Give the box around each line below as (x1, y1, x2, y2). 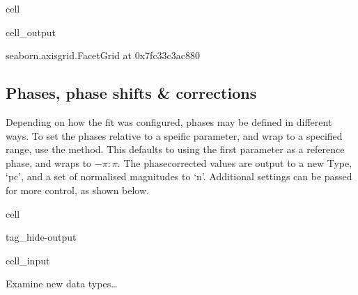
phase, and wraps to (6, 155, 92, 170)
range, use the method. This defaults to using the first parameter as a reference (6, 142, 345, 157)
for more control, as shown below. (6, 182, 149, 197)
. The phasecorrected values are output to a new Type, (117, 155, 352, 170)
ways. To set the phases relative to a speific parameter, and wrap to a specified (6, 128, 343, 143)
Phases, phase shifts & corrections (6, 82, 257, 104)
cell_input (6, 253, 50, 267)
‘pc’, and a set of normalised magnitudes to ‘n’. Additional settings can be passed (6, 169, 352, 184)
